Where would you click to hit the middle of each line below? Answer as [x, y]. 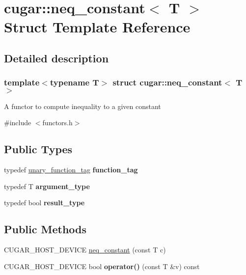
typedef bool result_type [44, 203]
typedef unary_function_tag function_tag [71, 169]
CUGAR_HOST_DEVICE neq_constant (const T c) [85, 249]
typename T [74, 82]
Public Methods [45, 229]
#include [18, 123]
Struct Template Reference [97, 27]
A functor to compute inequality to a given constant [82, 106]
